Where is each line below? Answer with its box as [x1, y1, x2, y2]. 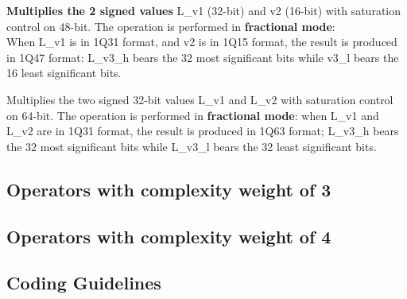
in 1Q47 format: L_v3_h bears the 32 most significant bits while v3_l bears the [6, 49, 399, 65]
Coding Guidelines [6, 270, 161, 295]
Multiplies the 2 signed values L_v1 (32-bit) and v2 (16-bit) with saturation [6, 2, 401, 18]
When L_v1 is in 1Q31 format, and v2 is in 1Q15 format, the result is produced [6, 33, 397, 50]
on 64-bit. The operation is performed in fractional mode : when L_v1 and [6, 107, 379, 123]
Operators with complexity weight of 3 [6, 177, 331, 201]
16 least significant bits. [6, 64, 122, 81]
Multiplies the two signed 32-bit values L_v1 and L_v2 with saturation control [6, 91, 393, 107]
